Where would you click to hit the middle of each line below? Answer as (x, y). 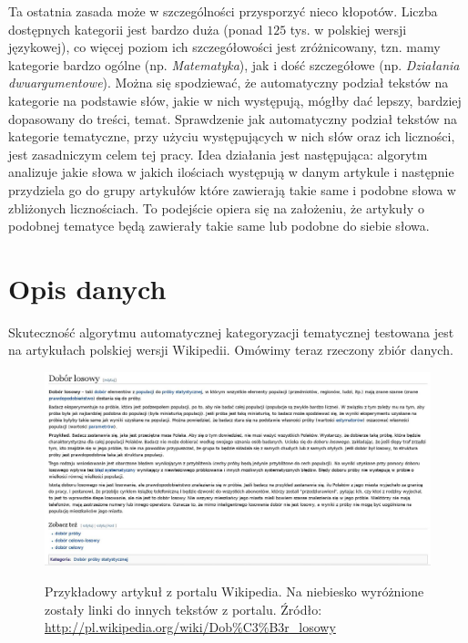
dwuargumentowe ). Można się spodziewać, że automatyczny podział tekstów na (229, 83)
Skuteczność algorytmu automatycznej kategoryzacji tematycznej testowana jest (231, 332)
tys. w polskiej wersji (348, 29)
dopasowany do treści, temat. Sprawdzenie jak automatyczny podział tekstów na (233, 118)
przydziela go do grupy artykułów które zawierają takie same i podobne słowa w (232, 189)
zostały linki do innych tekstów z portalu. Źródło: (183, 609)
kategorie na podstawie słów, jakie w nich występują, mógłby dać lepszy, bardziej (235, 100)
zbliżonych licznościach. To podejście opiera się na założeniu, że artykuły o (216, 207)
